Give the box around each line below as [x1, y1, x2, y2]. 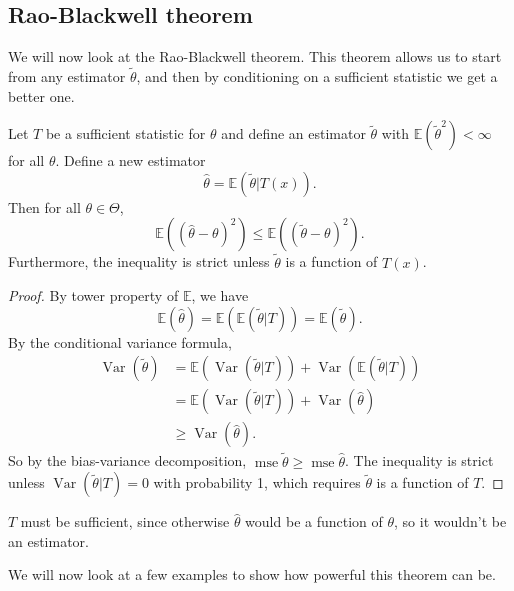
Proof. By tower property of [8, 285, 179, 306]
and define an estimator [221, 123, 366, 144]
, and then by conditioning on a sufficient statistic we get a [136, 66, 498, 87]
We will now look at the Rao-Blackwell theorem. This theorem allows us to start [8, 46, 502, 67]
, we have [191, 285, 249, 306]
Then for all [8, 196, 81, 217]
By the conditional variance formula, [8, 331, 232, 352]
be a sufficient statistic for [45, 123, 206, 144]
